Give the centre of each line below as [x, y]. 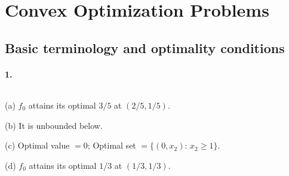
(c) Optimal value [37, 145]
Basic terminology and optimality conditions [145, 47]
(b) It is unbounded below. [54, 125]
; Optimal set [112, 145]
